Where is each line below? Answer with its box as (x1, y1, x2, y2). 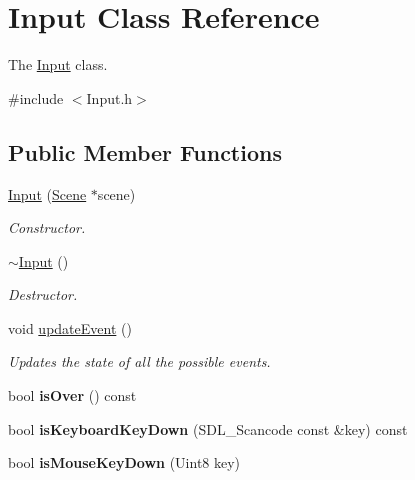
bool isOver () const (8, 385, 137, 406)
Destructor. (8, 284, 78, 305)
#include (8, 87, 64, 108)
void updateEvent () (8, 317, 132, 338)
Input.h (86, 87, 133, 108)
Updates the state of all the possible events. (8, 351, 271, 372)
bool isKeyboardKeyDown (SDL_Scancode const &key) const (8, 418, 408, 439)
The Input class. (8, 54, 108, 75)
